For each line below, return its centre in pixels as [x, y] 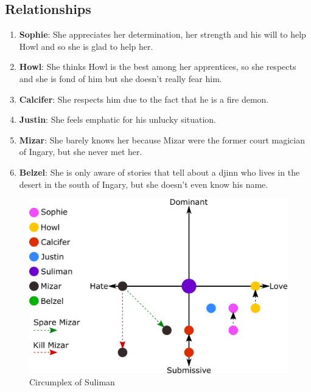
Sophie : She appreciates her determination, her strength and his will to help [162, 34]
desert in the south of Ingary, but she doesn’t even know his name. [144, 184]
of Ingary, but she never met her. [81, 152]
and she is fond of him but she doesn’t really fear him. [121, 78]
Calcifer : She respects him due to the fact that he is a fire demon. [144, 99]
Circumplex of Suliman [72, 381]
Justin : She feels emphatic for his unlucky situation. [117, 119]
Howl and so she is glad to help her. [86, 46]
